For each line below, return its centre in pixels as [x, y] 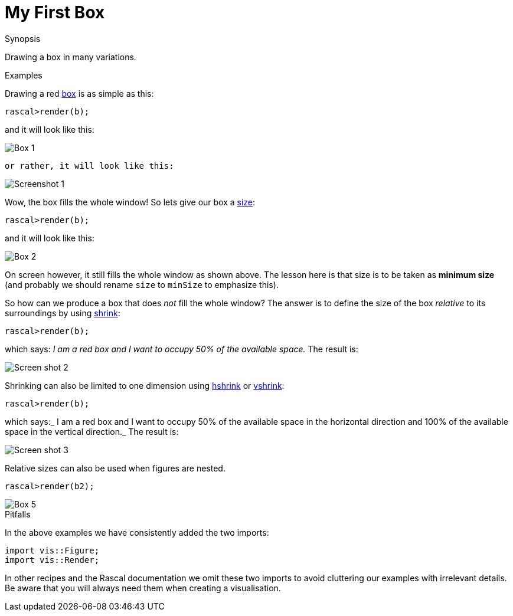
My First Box [55, 12]
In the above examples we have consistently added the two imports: [137, 532]
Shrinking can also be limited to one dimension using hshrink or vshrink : [145, 385]
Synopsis [23, 38]
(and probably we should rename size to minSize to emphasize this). [142, 284]
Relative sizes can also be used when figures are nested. [115, 468]
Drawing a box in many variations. [71, 57]
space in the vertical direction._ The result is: [92, 431]
